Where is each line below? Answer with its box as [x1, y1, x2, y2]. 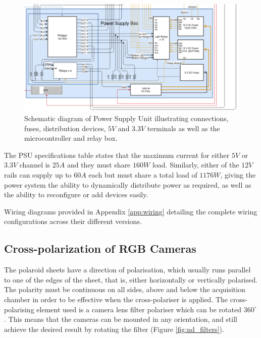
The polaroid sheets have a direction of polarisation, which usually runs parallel [4, 264, 251, 275]
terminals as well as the [147, 123, 220, 133]
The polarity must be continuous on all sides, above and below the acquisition [4, 284, 245, 295]
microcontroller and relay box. [24, 133, 118, 143]
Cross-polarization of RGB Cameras [4, 241, 196, 256]
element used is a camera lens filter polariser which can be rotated [36, 304, 241, 314]
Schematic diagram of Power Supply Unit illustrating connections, [24, 113, 229, 123]
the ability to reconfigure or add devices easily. [4, 189, 148, 200]
